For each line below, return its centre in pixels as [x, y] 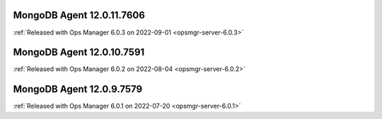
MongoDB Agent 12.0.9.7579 [78, 89]
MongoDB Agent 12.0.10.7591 [79, 52]
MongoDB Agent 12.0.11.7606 [79, 15]
